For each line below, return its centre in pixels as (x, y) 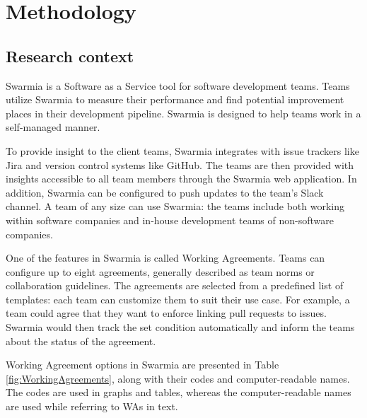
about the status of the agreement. (81, 341)
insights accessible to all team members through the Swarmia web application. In (181, 179)
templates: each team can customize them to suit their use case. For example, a (178, 299)
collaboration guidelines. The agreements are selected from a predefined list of (175, 285)
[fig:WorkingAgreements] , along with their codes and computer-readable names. (178, 378)
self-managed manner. (53, 127)
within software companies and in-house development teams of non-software (170, 220)
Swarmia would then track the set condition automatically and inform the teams (180, 327)
